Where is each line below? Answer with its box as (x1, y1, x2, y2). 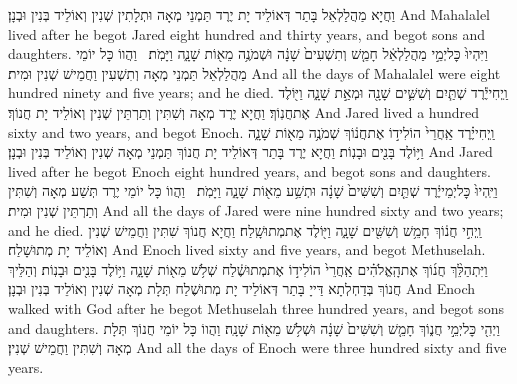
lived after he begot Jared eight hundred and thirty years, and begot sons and (8, 23, 486, 44)
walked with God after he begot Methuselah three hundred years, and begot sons (8, 297, 505, 318)
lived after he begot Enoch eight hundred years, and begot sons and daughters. (8, 160, 491, 181)
